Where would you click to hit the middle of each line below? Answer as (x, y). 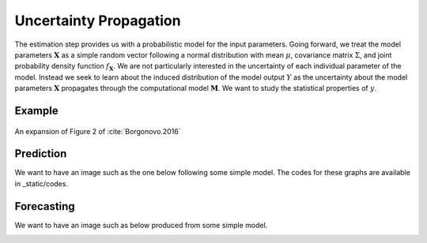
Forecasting (45, 206)
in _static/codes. (42, 183)
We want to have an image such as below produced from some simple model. (141, 225)
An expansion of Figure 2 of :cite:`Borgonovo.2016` (98, 131)
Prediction (41, 154)
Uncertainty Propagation (98, 21)
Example (36, 110)
